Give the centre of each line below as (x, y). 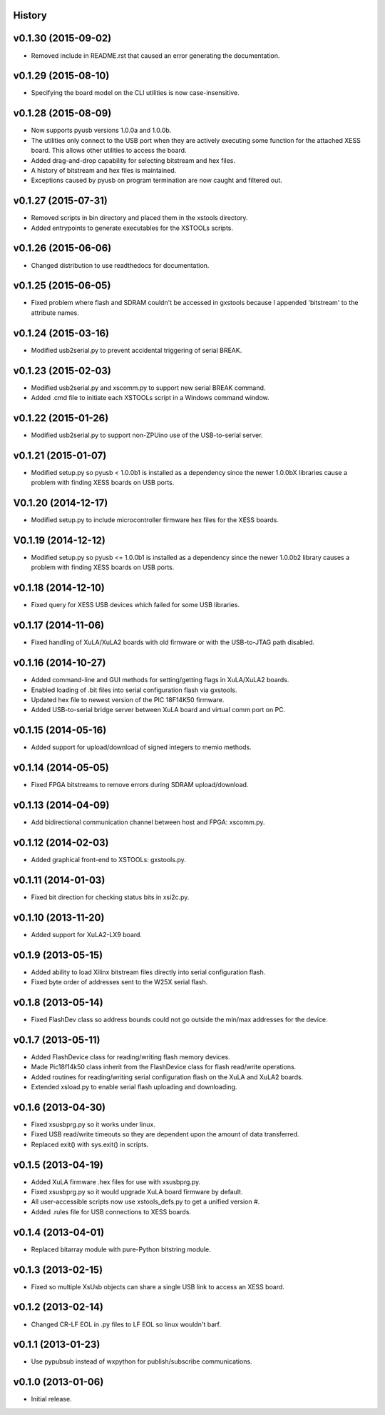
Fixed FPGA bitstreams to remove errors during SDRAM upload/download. (140, 785)
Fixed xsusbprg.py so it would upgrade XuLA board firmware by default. (137, 1192)
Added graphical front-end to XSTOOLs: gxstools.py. (108, 859)
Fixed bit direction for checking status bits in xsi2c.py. (110, 897)
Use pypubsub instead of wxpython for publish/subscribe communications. (142, 1361)
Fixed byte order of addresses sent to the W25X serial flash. (119, 982)
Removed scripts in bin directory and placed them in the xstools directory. (139, 218)
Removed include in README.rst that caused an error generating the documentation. (155, 55)
